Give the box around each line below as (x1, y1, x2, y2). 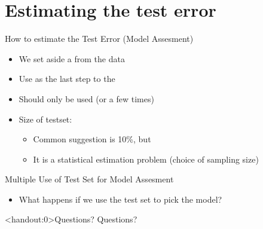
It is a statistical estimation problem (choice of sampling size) (33, 152, 259, 165)
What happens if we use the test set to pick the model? (19, 193, 222, 205)
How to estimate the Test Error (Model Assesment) (5, 32, 194, 45)
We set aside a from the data (19, 52, 125, 65)
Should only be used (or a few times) (19, 92, 154, 105)
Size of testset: (19, 112, 72, 125)
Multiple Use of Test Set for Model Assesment (5, 173, 174, 185)
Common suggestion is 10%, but (33, 133, 151, 145)
